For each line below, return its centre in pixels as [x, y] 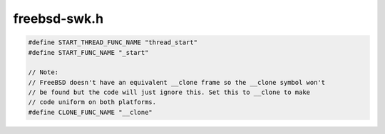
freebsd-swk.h [58, 19]
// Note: [43, 72]
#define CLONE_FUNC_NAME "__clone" [90, 112]
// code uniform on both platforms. [92, 102]
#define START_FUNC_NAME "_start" [88, 52]
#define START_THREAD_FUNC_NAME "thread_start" [113, 42]
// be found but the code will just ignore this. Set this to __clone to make [169, 92]
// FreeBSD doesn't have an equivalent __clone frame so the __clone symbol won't [177, 82]
